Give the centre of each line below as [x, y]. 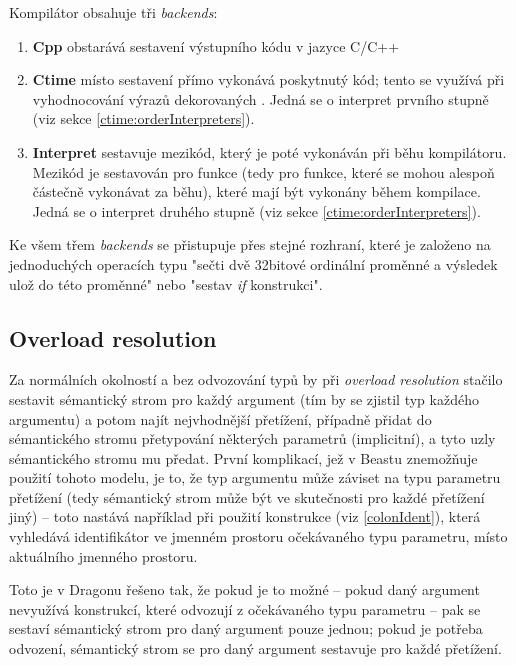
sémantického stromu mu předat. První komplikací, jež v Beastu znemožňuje [243, 457]
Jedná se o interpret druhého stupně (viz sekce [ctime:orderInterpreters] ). [256, 210]
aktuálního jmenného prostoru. [103, 555]
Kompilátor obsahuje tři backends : [113, 12]
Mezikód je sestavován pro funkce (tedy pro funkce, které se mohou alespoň [263, 171]
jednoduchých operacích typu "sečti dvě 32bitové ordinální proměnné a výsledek [253, 263]
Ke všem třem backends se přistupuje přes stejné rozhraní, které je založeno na [250, 244]
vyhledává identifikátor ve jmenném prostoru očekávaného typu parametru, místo [258, 536]
